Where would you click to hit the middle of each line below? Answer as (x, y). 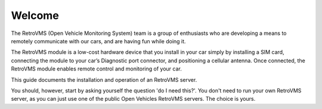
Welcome (35, 15)
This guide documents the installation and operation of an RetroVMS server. (104, 79)
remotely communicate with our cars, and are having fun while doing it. (98, 41)
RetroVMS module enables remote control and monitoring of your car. (96, 69)
